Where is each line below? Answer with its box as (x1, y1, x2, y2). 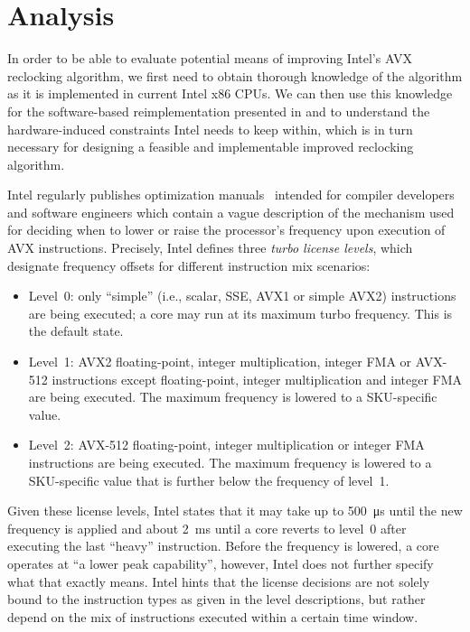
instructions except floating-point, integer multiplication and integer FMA (52, 369, 463, 388)
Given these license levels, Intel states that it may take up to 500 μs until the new (7, 501, 463, 520)
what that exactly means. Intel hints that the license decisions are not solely (7, 572, 430, 590)
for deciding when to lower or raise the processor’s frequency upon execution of (7, 220, 446, 239)
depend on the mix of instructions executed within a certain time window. (7, 607, 418, 626)
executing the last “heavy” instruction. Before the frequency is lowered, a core (7, 536, 439, 555)
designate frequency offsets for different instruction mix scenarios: (7, 256, 371, 274)
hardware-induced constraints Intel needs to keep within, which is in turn (7, 119, 413, 138)
